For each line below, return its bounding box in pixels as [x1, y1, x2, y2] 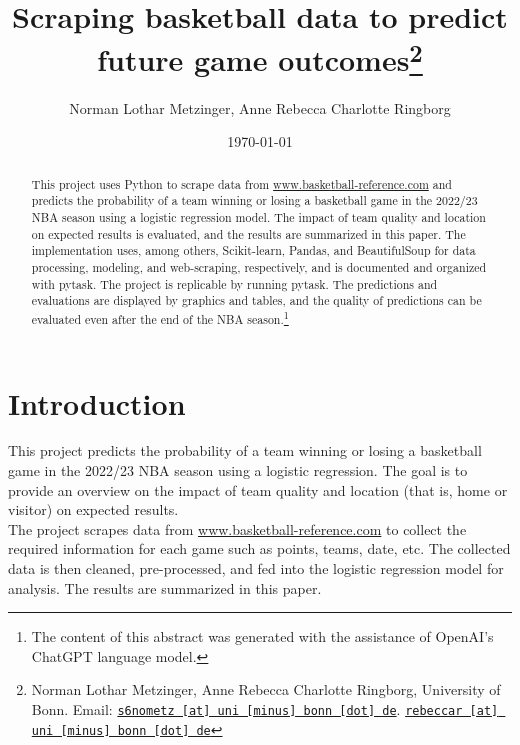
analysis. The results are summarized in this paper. [8, 577, 322, 598]
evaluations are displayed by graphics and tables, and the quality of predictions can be [31, 292, 482, 309]
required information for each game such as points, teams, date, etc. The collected [8, 538, 511, 559]
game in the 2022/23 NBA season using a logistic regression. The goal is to [8, 460, 468, 481]
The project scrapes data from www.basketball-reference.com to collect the [8, 518, 467, 539]
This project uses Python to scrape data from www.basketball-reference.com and [31, 175, 452, 192]
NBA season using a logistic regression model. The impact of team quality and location [31, 208, 486, 225]
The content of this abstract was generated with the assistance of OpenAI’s [31, 626, 494, 647]
